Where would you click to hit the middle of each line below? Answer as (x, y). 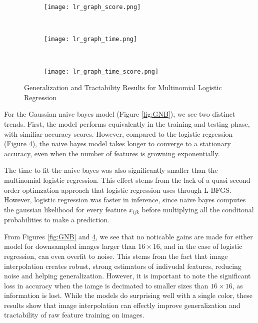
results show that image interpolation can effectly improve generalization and (122, 305)
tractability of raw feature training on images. (74, 315)
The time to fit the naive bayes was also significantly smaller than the (111, 170)
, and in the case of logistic (201, 246)
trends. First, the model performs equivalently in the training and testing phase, (127, 123)
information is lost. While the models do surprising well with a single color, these (128, 295)
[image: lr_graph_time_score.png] (101, 71)
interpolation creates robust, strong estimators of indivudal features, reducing (123, 266)
